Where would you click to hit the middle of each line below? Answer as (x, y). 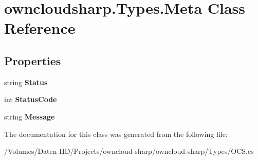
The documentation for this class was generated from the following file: (116, 134)
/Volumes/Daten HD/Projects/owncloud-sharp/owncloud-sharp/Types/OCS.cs (129, 151)
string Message (30, 116)
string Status (26, 82)
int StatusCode (31, 99)
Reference (40, 28)
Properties (33, 60)
